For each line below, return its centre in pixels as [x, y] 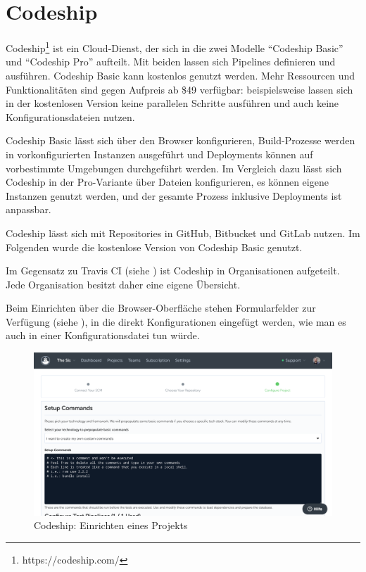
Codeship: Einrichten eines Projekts [111, 525]
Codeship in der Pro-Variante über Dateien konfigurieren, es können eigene [167, 182]
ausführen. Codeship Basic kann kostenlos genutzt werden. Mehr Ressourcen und [181, 75]
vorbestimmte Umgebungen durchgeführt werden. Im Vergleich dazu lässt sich [174, 168]
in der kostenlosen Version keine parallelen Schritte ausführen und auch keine [172, 103]
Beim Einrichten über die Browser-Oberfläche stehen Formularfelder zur [161, 308]
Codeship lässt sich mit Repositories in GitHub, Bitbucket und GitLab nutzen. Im [183, 233]
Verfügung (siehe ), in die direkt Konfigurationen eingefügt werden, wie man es [176, 321]
